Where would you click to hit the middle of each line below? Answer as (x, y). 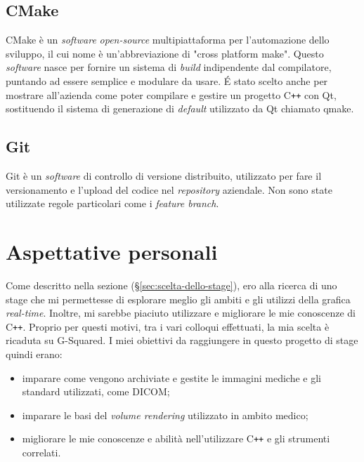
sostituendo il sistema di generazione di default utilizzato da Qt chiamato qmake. (180, 108)
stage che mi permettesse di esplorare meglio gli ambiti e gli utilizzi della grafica (178, 299)
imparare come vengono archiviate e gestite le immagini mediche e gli (171, 377)
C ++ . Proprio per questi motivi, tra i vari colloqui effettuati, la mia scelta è (168, 326)
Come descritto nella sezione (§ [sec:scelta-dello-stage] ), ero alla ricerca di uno (171, 285)
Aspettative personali (112, 251)
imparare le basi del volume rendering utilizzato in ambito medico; (165, 415)
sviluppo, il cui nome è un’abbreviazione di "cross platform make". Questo (165, 53)
